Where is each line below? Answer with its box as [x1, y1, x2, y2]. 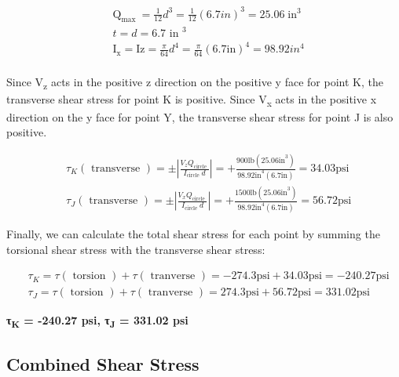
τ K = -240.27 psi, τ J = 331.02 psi [6, 311, 189, 330]
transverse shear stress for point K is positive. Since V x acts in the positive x [6, 91, 377, 110]
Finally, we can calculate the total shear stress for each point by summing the [6, 226, 380, 242]
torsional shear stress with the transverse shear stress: [6, 241, 265, 257]
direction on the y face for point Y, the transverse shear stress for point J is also [6, 108, 394, 125]
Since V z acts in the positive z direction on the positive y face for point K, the [6, 74, 383, 92]
